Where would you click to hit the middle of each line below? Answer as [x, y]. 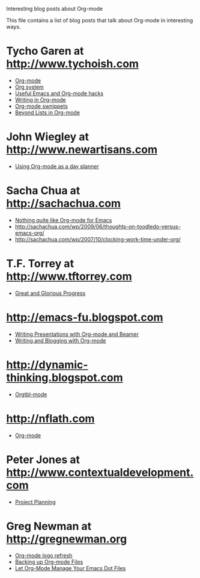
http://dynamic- [47, 365]
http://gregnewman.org [67, 539]
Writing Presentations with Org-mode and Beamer [77, 334]
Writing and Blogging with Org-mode [60, 340]
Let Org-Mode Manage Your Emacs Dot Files [70, 568]
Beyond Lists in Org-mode [47, 112]
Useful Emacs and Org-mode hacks [59, 93]
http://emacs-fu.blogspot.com [85, 317]
